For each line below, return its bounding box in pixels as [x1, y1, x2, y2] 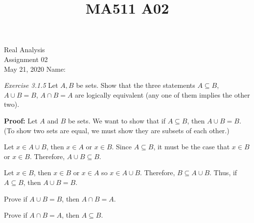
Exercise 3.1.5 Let [4, 80, 58, 90]
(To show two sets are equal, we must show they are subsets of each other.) [4, 125, 230, 135]
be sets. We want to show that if [68, 115, 165, 125]
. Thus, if [209, 167, 237, 178]
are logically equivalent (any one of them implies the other [75, 89, 250, 100]
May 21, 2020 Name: [4, 63, 66, 74]
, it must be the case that [153, 142, 230, 152]
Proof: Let [4, 115, 38, 125]
